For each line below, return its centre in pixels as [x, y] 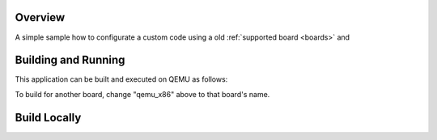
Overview [40, 17]
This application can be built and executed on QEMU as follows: [121, 79]
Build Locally [48, 117]
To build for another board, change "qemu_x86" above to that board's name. [142, 94]
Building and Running [70, 60]
